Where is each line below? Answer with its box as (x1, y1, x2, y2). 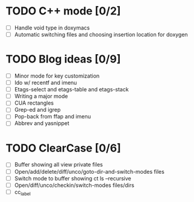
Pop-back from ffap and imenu (14, 113, 92, 120)
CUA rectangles (14, 99, 54, 106)
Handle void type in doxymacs (14, 24, 90, 31)
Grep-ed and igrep (14, 106, 61, 114)
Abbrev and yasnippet (14, 120, 70, 127)
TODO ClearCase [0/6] (5, 141, 121, 155)
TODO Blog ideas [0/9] (5, 52, 121, 66)
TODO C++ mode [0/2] (5, 4, 121, 18)
